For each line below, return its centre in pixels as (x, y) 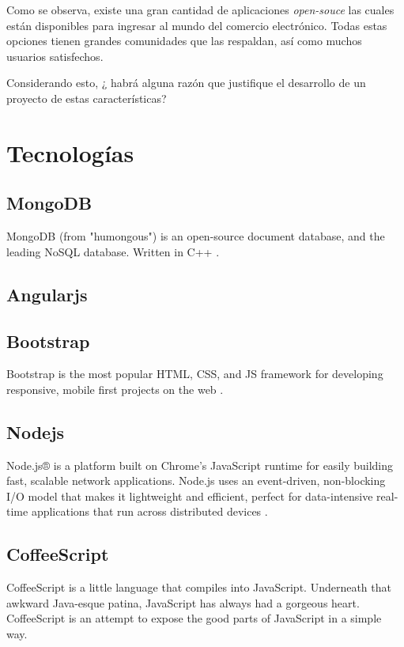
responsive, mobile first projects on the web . (115, 389)
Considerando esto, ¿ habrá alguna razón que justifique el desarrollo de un (186, 83)
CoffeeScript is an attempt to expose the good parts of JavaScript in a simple (194, 618)
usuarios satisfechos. (55, 56)
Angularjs (47, 294)
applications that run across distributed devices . (149, 511)
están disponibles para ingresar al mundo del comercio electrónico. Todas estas (197, 25)
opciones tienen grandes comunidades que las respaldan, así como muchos (184, 41)
